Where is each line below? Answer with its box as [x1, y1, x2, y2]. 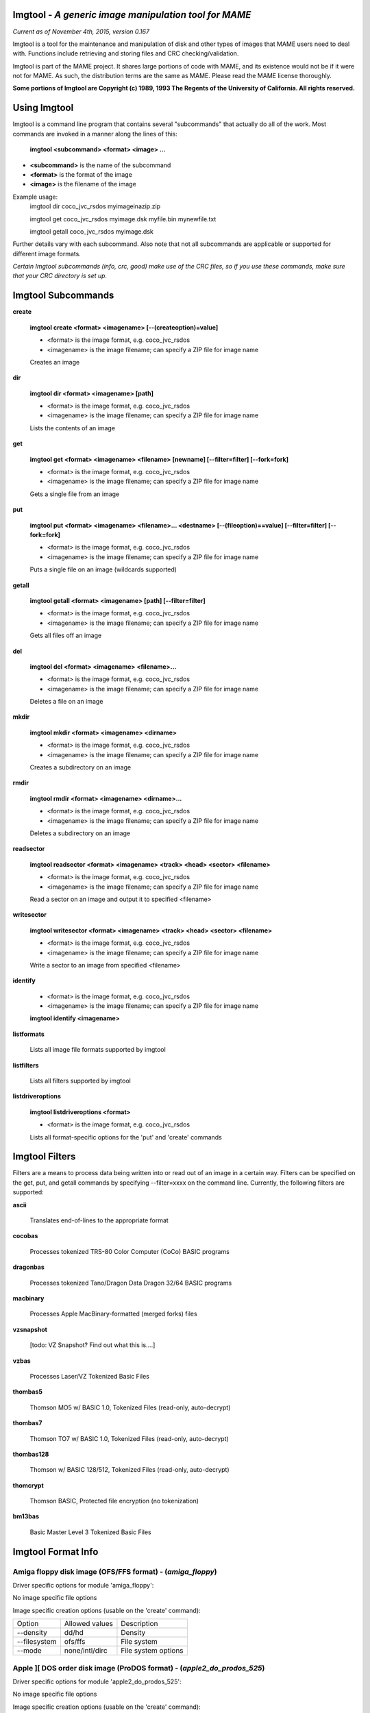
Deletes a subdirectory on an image [29, 829, 131, 837]
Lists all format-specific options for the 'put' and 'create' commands [29, 1133, 222, 1141]
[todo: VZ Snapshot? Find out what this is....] [29, 1341, 156, 1349]
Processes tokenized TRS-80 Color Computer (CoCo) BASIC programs [29, 1247, 230, 1255]
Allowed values [64, 1619, 113, 1629]
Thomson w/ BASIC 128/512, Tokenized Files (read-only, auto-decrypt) [29, 1466, 230, 1474]
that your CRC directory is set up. [12, 271, 108, 280]
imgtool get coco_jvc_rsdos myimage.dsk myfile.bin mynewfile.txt [29, 214, 217, 223]
